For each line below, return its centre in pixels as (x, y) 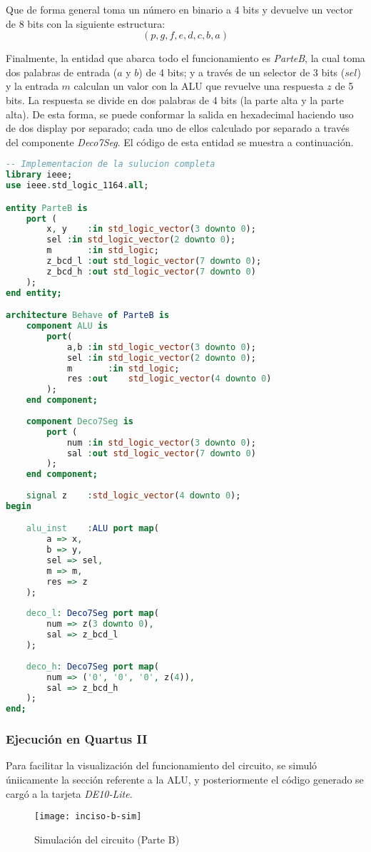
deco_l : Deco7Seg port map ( (92, 614)
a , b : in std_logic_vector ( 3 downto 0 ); (161, 347)
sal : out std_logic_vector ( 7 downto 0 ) (161, 453)
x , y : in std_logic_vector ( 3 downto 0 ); (151, 229)
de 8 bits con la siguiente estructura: (86, 23)
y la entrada (32, 86)
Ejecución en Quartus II (77, 739)
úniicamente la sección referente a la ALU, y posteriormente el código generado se (185, 779)
